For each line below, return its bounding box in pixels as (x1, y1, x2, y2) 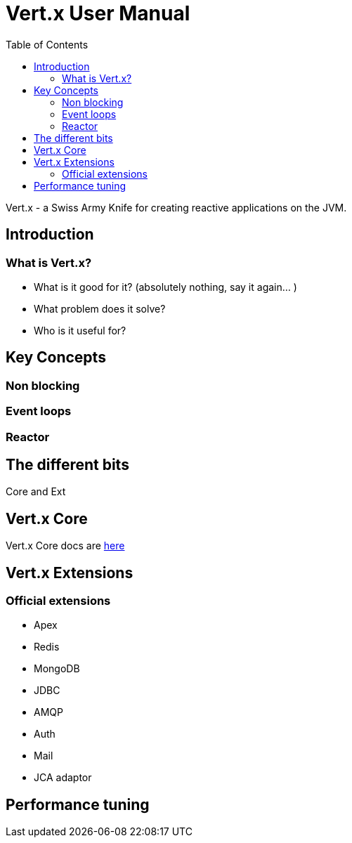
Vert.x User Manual (6, 1, 190, 25)
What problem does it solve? (34, 302, 166, 315)
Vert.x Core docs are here (6, 540, 125, 552)
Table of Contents (6, 38, 89, 51)
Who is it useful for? (34, 324, 126, 336)
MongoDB (34, 662, 80, 675)
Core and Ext (6, 485, 66, 498)
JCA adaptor (34, 771, 92, 784)
